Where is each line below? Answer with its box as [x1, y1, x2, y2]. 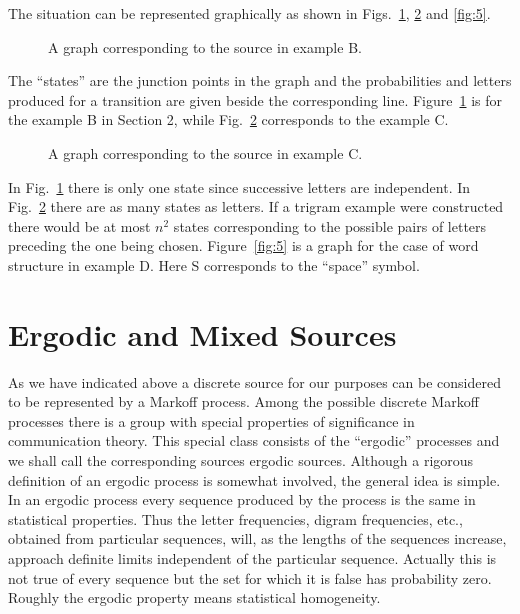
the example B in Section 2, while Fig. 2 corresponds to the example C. [8, 109, 449, 130]
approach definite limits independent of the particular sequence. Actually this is [8, 548, 497, 568]
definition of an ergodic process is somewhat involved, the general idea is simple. [8, 469, 501, 490]
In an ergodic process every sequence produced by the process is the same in [8, 489, 476, 510]
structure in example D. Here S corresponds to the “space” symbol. [8, 254, 420, 275]
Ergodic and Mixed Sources [8, 313, 397, 354]
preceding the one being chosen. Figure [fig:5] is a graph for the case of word [8, 235, 479, 256]
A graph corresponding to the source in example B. [48, 36, 362, 57]
